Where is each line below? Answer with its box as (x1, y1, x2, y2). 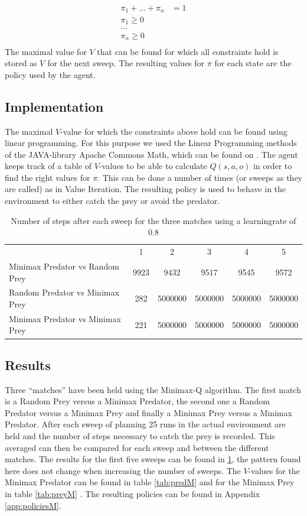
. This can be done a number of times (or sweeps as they (97, 171, 303, 183)
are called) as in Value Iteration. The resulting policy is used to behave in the (5, 183, 286, 195)
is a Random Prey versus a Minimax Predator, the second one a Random (5, 395, 270, 407)
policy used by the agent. (5, 68, 96, 80)
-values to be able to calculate (99, 160, 207, 172)
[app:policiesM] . (5, 499, 61, 511)
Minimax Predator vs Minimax (9, 312, 121, 324)
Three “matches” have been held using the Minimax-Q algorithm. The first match (5, 383, 301, 395)
